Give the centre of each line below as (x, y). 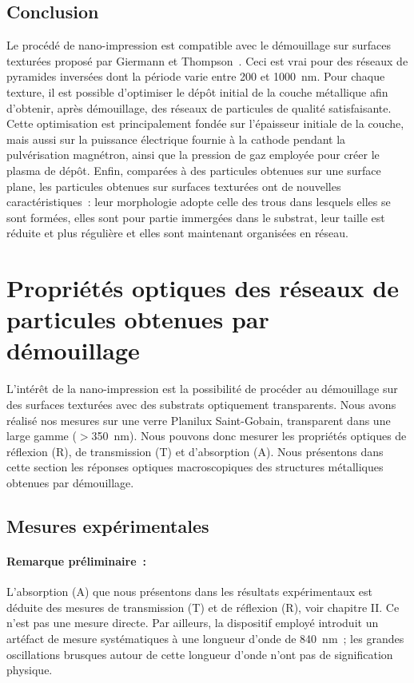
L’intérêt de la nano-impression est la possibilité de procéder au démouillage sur (202, 389)
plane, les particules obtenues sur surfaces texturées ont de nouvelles (174, 186)
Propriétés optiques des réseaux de (203, 288)
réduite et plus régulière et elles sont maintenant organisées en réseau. (177, 233)
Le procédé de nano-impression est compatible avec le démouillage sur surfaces (199, 45)
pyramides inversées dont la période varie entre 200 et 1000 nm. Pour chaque (196, 76)
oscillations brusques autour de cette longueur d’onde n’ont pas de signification (200, 654)
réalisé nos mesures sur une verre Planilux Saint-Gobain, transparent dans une (199, 420)
